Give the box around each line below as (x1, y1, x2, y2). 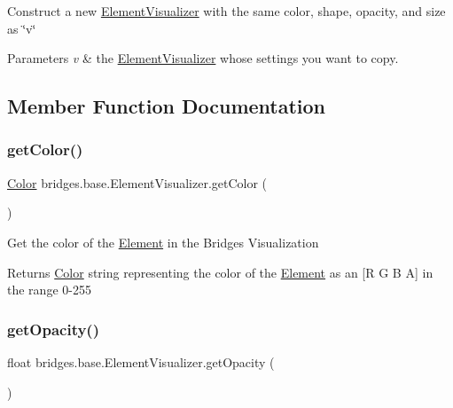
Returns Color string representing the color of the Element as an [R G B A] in (7, 263, 433, 281)
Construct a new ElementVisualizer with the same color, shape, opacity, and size (7, 2, 446, 20)
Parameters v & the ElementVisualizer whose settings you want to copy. (7, 49, 399, 67)
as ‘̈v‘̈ (7, 19, 36, 37)
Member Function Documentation (7, 92, 326, 120)
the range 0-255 (7, 280, 91, 299)
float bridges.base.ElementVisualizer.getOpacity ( (7, 352, 275, 371)
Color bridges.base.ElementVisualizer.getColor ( (7, 173, 268, 192)
